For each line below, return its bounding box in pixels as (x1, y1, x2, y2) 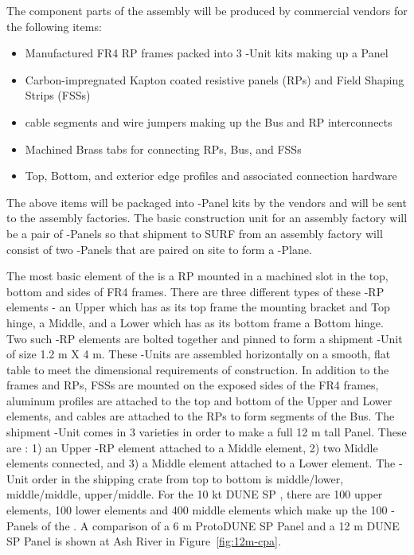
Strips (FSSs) (25, 87, 91, 104)
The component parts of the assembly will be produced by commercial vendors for (6, 2, 408, 18)
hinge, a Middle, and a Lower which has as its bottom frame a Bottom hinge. (6, 314, 384, 330)
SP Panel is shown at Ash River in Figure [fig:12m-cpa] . (6, 533, 281, 549)
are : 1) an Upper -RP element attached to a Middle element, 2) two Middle (6, 439, 378, 455)
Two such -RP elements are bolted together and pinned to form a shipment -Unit (6, 330, 403, 346)
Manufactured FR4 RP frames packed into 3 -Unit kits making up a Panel (25, 45, 389, 61)
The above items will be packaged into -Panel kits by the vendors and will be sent (6, 193, 407, 210)
